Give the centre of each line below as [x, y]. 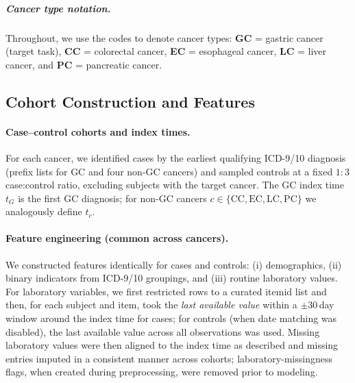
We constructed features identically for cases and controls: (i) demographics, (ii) [174, 264]
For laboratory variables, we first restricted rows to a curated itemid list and [166, 291]
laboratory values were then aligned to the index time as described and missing [172, 345]
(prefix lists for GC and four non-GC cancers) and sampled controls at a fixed [169, 171]
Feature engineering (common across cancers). [117, 238]
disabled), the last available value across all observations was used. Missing [163, 331]
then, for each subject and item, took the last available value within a [151, 305]
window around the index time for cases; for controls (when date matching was [171, 318]
